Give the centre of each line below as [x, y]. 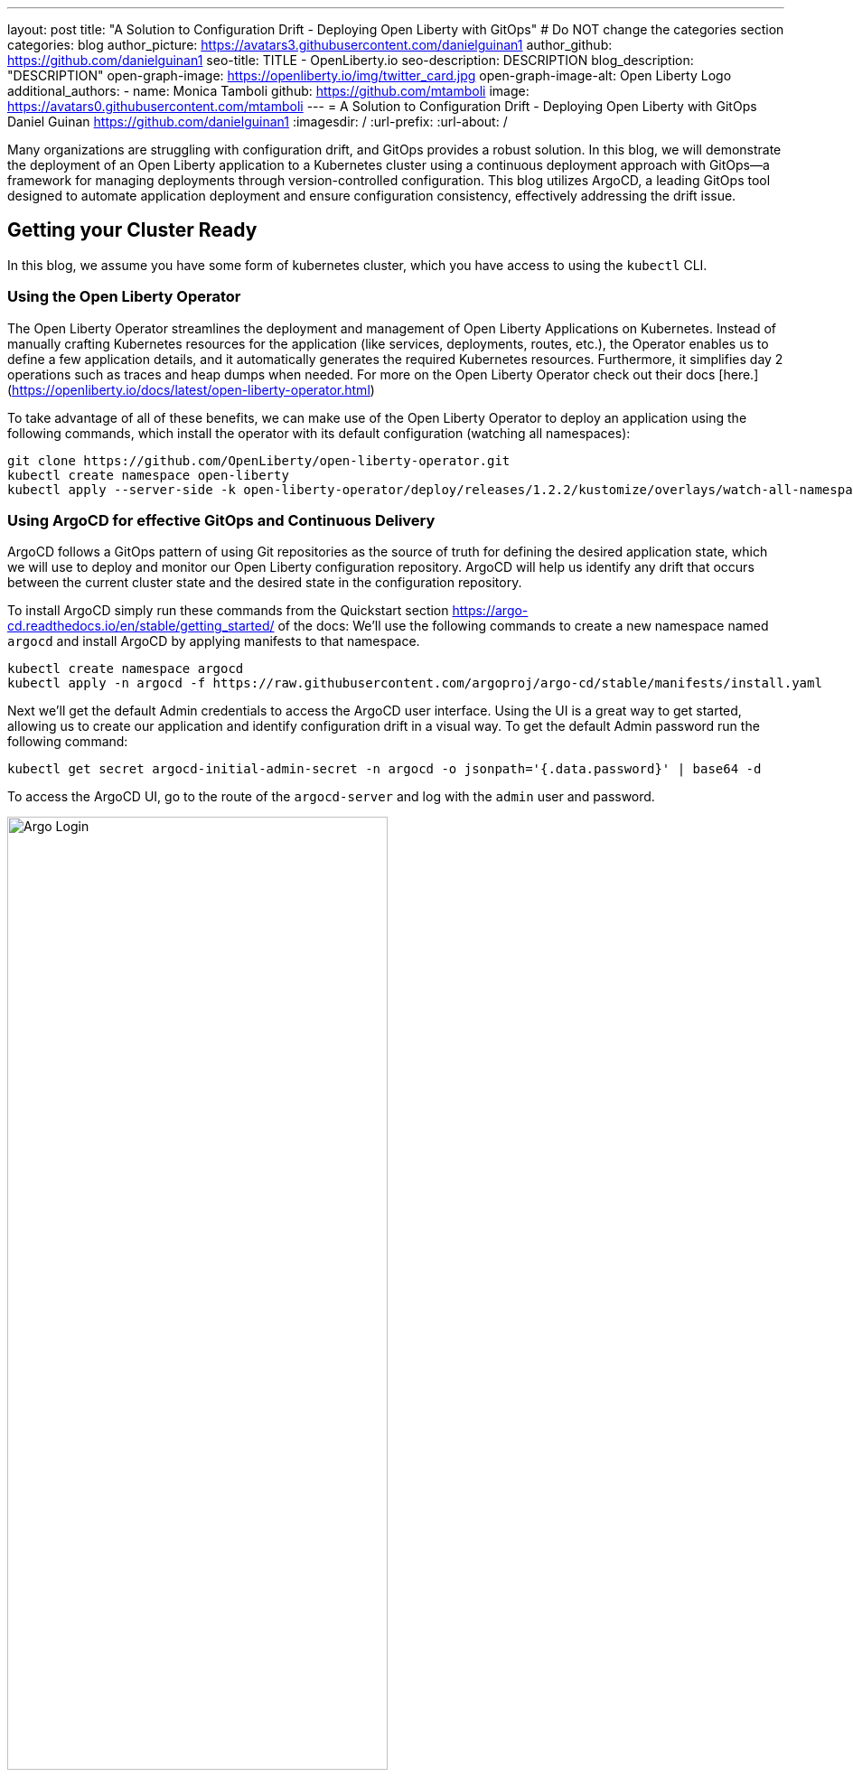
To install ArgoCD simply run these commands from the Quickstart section [228, 611]
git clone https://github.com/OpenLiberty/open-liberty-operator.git [259, 460]
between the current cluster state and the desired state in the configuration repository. [265, 583]
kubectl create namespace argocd [126, 669]
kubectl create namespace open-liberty [148, 475]
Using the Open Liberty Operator [124, 297]
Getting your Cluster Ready [132, 230]
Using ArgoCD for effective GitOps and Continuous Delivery [221, 520]
